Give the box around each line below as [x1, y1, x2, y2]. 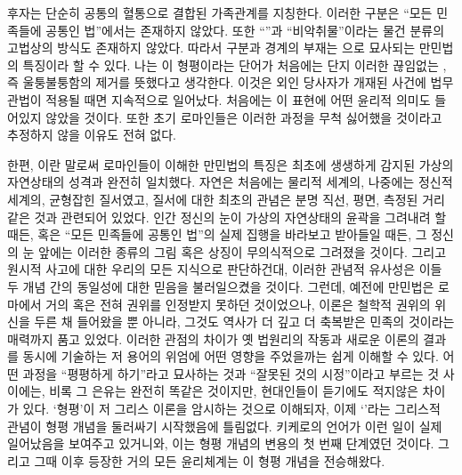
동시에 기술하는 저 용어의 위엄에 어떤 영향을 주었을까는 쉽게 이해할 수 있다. [22, 347, 439, 366]
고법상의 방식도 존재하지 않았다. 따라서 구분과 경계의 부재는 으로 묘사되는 [7, 38, 416, 57]
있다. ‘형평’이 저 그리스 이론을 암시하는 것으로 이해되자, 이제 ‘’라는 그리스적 [22, 399, 441, 418]
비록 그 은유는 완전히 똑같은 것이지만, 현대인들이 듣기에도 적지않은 [49, 382, 418, 400]
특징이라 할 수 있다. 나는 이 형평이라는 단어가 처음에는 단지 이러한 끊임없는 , [22, 55, 447, 74]
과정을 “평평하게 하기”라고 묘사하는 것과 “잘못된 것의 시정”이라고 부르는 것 [22, 364, 440, 382]
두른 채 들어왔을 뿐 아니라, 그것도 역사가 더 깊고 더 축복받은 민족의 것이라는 [34, 312, 455, 331]
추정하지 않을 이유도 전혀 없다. [7, 125, 176, 144]
